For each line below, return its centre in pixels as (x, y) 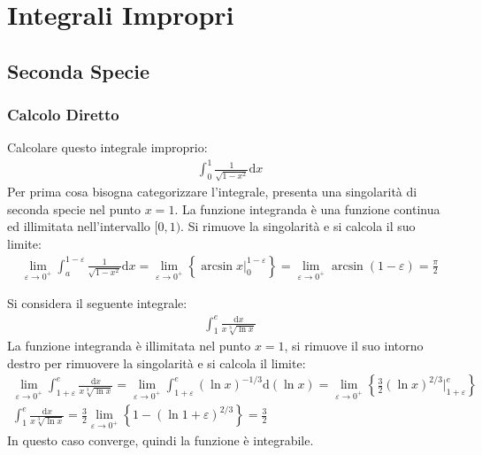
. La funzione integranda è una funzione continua (307, 208)
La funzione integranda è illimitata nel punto (129, 346)
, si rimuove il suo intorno (354, 346)
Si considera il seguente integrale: (97, 303)
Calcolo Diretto (63, 115)
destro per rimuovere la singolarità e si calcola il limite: (157, 362)
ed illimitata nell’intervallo (79, 226)
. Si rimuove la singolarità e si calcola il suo (298, 226)
